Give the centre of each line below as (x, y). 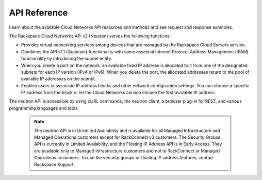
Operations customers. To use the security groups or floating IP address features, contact (124, 158)
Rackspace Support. (55, 164)
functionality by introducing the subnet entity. (67, 59)
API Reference (38, 13)
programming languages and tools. (44, 108)
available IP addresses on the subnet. (58, 79)
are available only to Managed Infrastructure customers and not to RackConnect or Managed (127, 151)
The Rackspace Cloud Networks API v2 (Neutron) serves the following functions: (90, 36)
